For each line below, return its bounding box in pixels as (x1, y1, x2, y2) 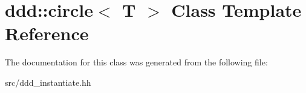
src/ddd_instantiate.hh (5, 76, 91, 88)
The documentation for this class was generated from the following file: (5, 56, 268, 68)
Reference (5, 21, 89, 46)
